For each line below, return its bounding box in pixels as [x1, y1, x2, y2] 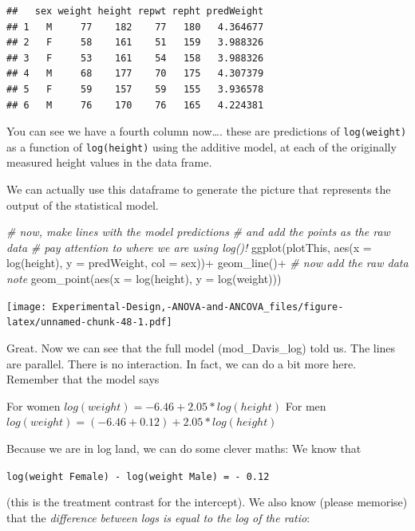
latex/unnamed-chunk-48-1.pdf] [6, 317, 172, 328]
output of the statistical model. [6, 196, 159, 213]
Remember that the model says [6, 371, 160, 387]
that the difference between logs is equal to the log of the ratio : [6, 509, 310, 525]
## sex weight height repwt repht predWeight [6, 6, 264, 17]
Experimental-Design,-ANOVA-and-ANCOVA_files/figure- [52, 301, 344, 313]
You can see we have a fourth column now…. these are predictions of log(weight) [6, 123, 407, 140]
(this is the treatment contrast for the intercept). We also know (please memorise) [6, 494, 408, 510]
